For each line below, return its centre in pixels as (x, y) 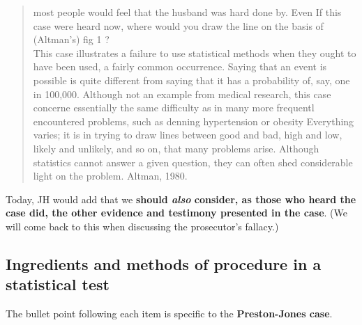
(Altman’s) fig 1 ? (71, 39)
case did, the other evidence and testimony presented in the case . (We (176, 213)
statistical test (58, 284)
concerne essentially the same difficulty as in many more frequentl (174, 108)
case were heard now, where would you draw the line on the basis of (178, 25)
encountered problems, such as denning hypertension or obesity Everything (194, 121)
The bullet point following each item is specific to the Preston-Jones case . (169, 314)
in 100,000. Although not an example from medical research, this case (182, 94)
